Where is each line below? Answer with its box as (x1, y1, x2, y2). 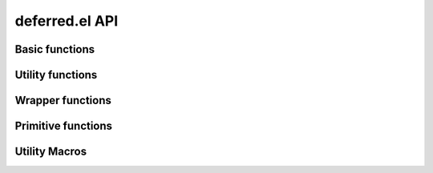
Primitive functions (14, 119, 112, 133)
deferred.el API (14, 12, 119, 30)
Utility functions (14, 68, 98, 82)
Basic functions (14, 42, 95, 56)
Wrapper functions (14, 94, 111, 107)
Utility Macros (14, 145, 87, 159)
